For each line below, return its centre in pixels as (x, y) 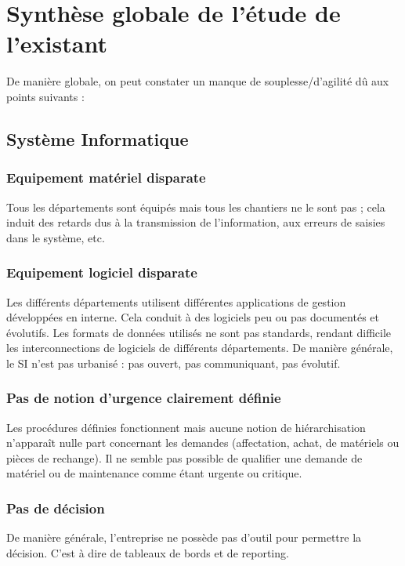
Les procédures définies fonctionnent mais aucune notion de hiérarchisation (186, 427)
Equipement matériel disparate (106, 178)
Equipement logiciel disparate (102, 272)
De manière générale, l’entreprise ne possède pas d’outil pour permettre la (184, 537)
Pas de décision (56, 508)
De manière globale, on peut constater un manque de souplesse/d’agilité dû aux (198, 81)
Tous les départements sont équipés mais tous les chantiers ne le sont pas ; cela (196, 207)
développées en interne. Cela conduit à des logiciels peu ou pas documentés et (193, 317)
